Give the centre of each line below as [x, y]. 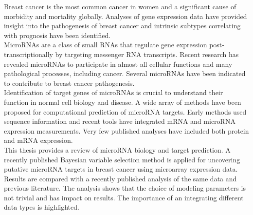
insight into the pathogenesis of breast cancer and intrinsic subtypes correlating [122, 26]
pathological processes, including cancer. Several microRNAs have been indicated [125, 73]
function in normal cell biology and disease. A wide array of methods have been [123, 102]
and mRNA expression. [38, 140]
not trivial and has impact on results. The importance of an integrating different [124, 197]
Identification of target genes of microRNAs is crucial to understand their [114, 92]
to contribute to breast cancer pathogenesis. [69, 83]
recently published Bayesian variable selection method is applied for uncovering [122, 159]
